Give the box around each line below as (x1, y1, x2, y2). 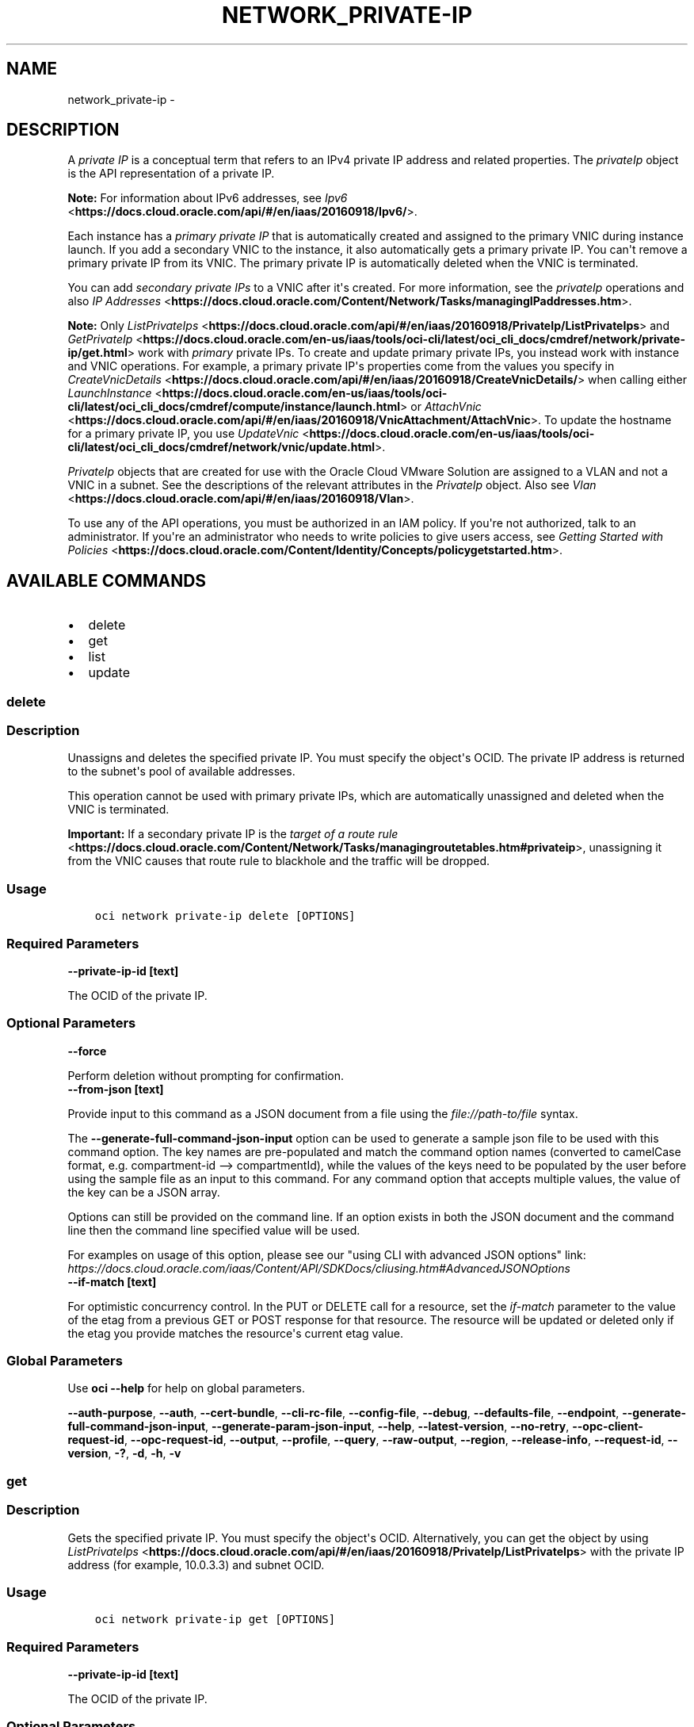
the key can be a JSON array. (67, 1185, 220, 1199)
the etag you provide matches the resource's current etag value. (67, 1326, 403, 1340)
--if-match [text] (67, 1274, 157, 1289)
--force (67, 1043, 107, 1058)
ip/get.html (67, 346, 128, 360)
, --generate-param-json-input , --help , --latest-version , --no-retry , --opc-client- (205, 1419, 643, 1434)
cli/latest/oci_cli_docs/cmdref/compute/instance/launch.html (67, 400, 401, 414)
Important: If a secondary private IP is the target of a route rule (67, 827, 398, 841)
